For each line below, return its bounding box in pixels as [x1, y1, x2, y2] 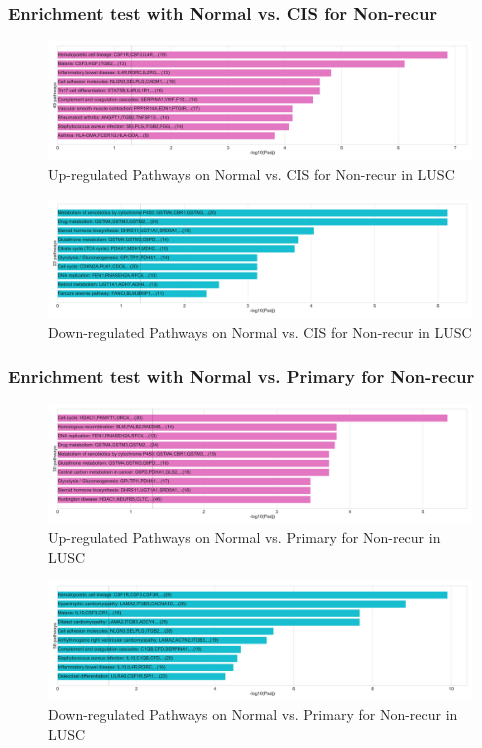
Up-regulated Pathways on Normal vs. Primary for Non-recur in [48, 527, 441, 548]
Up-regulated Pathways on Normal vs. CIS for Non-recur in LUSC [48, 164, 455, 185]
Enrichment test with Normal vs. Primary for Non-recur [8, 364, 475, 389]
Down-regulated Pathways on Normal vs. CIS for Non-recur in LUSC [48, 321, 472, 342]
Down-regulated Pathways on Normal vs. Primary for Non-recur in [48, 704, 458, 725]
